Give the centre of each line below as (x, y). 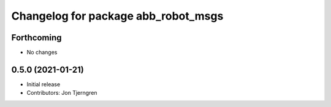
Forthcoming (36, 38)
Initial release (44, 84)
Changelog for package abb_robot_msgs (117, 16)
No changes (42, 53)
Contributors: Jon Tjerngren (62, 93)
